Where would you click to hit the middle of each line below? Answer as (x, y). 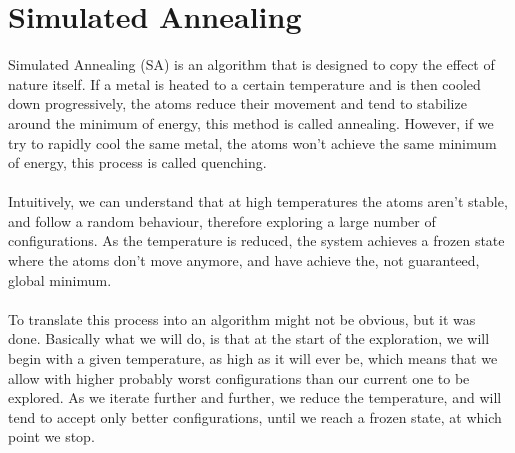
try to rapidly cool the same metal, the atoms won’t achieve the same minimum (252, 142)
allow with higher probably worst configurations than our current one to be (239, 377)
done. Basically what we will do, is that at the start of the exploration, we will (249, 338)
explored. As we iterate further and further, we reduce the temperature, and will (255, 397)
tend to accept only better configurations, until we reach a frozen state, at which (255, 416)
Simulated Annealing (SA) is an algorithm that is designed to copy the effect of (251, 64)
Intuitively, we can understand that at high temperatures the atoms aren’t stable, (258, 201)
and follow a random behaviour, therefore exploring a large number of (222, 220)
